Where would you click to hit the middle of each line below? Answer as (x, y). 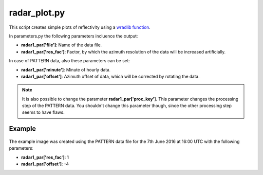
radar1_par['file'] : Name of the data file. (62, 45)
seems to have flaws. (44, 112)
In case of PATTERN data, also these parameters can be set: (69, 61)
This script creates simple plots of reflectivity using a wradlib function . (80, 27)
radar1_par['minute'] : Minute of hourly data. (66, 70)
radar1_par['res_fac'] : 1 (45, 157)
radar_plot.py (37, 13)
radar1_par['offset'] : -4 (45, 164)
